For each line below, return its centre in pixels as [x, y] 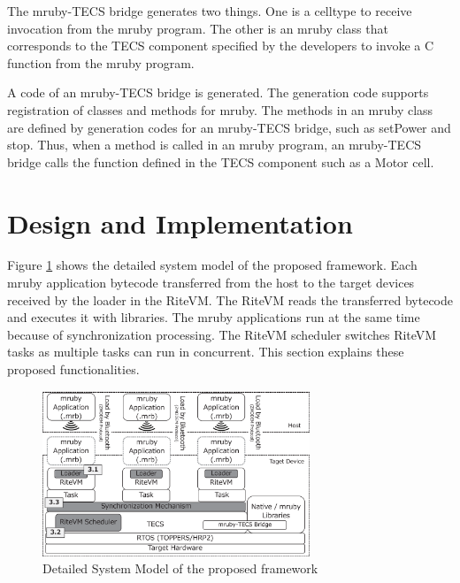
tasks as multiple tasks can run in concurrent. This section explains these [206, 352]
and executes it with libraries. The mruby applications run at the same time [214, 317]
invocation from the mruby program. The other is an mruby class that [198, 28]
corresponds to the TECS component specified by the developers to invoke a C [221, 46]
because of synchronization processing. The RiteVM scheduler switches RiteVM [222, 334]
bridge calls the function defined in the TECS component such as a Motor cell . [221, 161]
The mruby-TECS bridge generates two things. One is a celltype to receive [210, 11]
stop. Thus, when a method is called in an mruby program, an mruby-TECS [215, 145]
